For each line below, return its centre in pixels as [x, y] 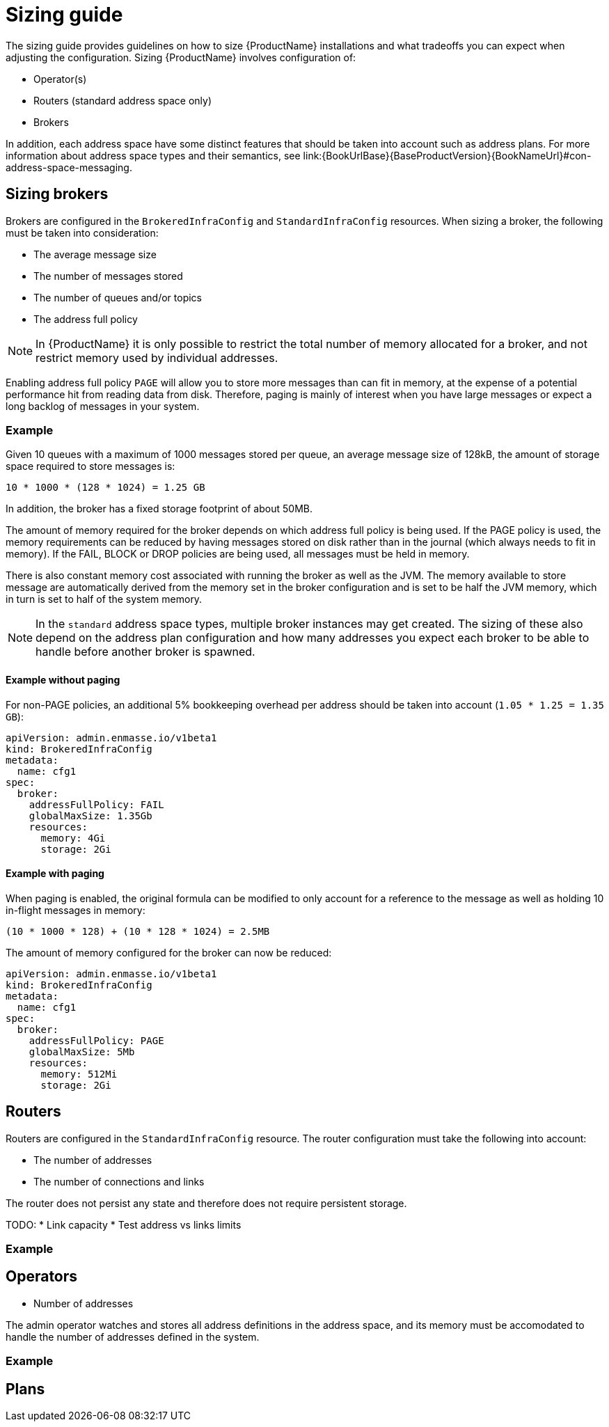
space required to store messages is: [90, 466]
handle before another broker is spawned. [145, 652]
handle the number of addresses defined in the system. [133, 1337]
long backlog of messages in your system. [103, 406]
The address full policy [86, 319]
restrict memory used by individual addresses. [157, 357]
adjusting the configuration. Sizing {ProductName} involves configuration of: [181, 57]
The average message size [95, 254]
